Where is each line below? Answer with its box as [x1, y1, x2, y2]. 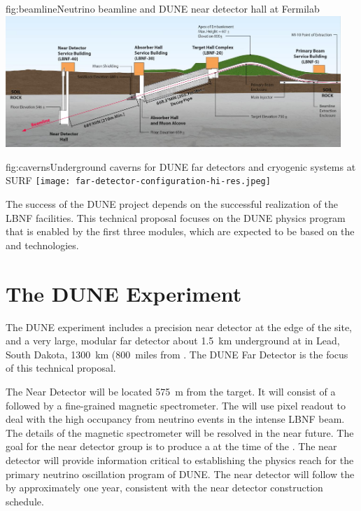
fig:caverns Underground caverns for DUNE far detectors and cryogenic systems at [6, 159, 356, 174]
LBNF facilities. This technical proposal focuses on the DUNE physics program [6, 210, 346, 225]
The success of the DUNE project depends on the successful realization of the [6, 197, 339, 211]
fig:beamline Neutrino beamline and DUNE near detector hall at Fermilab [6, 1, 320, 15]
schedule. [6, 493, 44, 508]
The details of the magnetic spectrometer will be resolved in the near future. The [6, 425, 354, 440]
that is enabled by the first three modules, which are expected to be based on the [6, 224, 355, 239]
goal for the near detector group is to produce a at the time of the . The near [6, 439, 337, 454]
